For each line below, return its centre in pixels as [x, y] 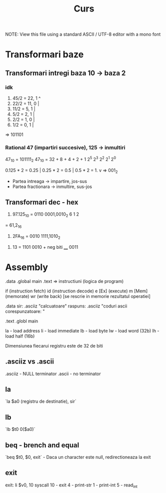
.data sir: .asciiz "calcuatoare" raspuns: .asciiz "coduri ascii [66, 306]
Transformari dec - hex [42, 202]
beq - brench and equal [42, 445]
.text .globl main [22, 321]
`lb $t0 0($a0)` [20, 429]
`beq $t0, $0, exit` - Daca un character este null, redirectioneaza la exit [78, 457]
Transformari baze [44, 54]
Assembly [27, 267]
